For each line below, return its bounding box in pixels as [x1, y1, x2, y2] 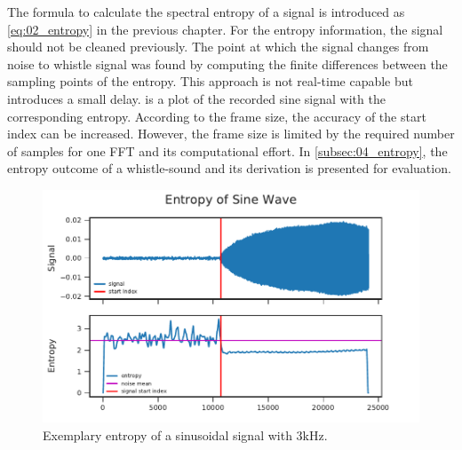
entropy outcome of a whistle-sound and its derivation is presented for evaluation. [7, 159, 451, 178]
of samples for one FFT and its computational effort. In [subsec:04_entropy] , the [7, 141, 448, 160]
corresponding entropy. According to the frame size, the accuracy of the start [7, 107, 426, 125]
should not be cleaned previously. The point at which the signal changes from [7, 37, 429, 56]
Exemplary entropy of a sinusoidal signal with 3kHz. [43, 425, 328, 444]
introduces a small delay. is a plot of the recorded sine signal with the [7, 89, 386, 107]
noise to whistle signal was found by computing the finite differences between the [7, 54, 448, 73]
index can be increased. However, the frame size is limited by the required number [7, 124, 455, 143]
